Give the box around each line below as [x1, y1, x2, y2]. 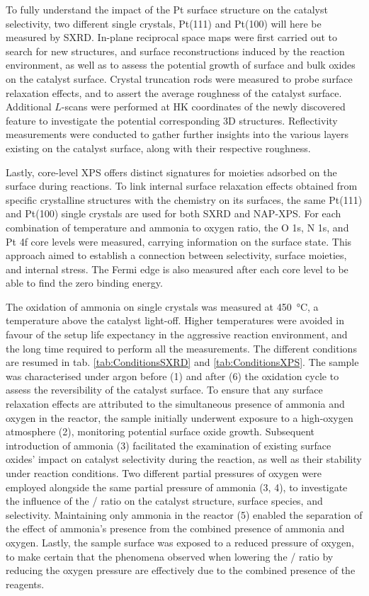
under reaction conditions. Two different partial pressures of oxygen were [6, 466, 322, 480]
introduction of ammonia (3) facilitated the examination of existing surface [6, 437, 331, 452]
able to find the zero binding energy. [6, 275, 163, 290]
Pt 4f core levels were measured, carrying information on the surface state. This [6, 234, 352, 248]
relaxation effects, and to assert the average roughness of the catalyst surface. [6, 85, 342, 100]
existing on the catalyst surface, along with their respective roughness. [6, 140, 311, 155]
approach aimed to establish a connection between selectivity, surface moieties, [6, 248, 347, 263]
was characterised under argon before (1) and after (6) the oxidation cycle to [6, 368, 339, 383]
